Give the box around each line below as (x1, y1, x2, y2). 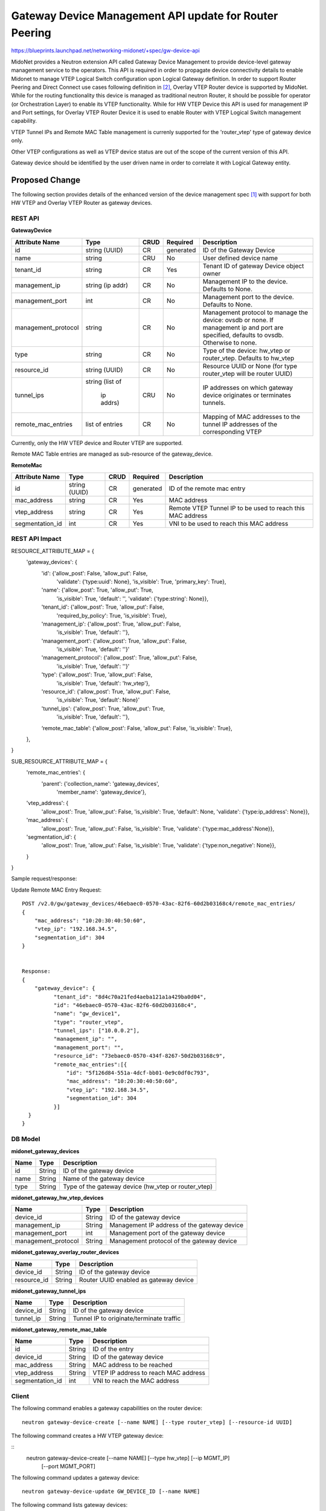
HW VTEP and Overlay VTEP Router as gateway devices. (11, 199, 153, 207)
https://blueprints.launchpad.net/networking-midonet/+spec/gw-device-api (11, 47, 200, 54)
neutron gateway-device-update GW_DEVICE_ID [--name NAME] (22, 1487, 200, 1495)
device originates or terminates (202, 390, 292, 399)
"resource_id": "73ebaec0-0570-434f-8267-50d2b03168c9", (53, 1052, 226, 1060)
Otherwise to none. (202, 338, 257, 347)
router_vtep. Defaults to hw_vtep (202, 354, 295, 362)
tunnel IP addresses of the (202, 420, 278, 429)
